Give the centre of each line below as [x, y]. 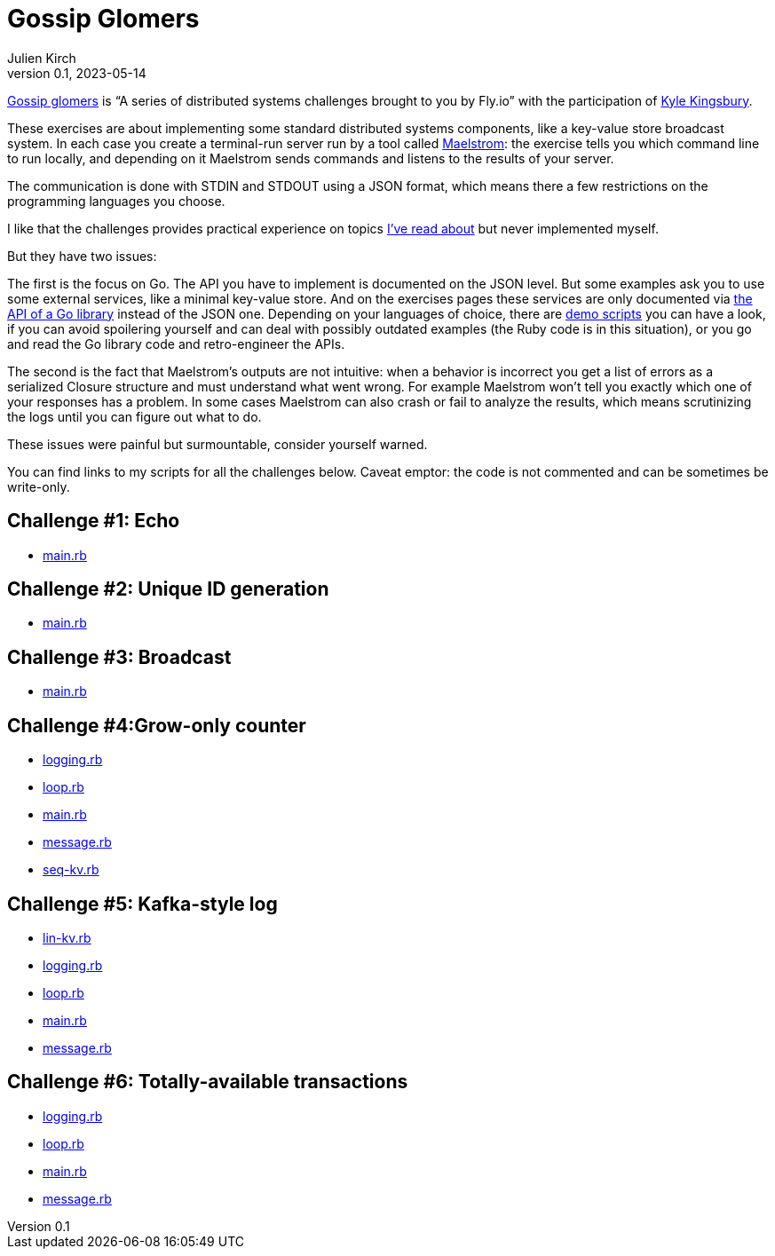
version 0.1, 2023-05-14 [77, 73]
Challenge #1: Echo [94, 521]
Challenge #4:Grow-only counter [157, 725]
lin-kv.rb [67, 937]
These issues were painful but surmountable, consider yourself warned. [217, 444]
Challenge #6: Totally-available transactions [208, 1082]
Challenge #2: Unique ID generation [168, 589]
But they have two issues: [82, 256]
